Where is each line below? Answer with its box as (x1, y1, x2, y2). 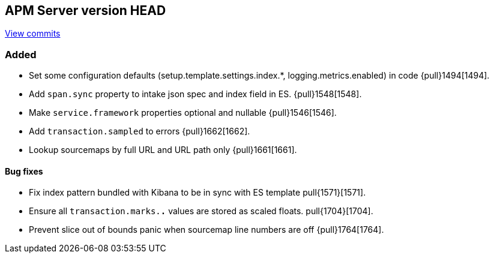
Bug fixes (5, 166, 43, 176)
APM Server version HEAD (5, 3, 166, 18)
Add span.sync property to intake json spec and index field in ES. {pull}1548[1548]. (29, 89, 362, 100)
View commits (5, 28, 61, 39)
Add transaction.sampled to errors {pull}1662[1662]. (29, 126, 250, 137)
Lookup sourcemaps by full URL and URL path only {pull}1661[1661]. (29, 145, 297, 155)
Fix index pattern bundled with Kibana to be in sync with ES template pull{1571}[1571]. (29, 187, 366, 198)
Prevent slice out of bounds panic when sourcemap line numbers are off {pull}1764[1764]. (29, 224, 384, 235)
